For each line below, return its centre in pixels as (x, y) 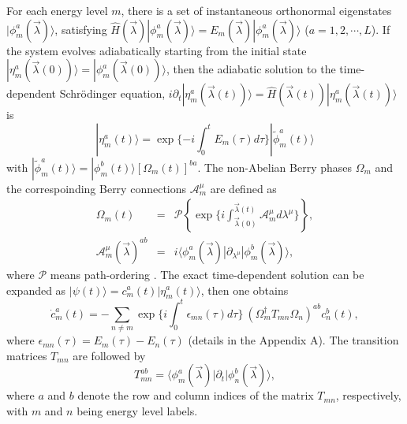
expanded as (36, 290)
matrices (27, 355)
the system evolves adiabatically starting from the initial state (157, 50)
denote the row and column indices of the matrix (196, 395)
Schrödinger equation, (112, 93)
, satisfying (81, 29)
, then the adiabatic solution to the (251, 69)
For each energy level (57, 10)
